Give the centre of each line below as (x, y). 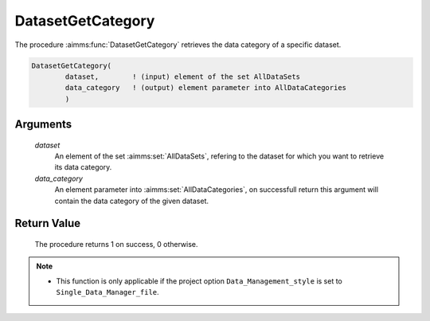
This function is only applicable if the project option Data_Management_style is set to (199, 281)
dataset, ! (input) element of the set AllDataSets (183, 76)
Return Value (48, 223)
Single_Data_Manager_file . (107, 292)
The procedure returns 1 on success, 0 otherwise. (116, 245)
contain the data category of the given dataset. (132, 201)
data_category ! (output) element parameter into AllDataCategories (205, 88)
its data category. (83, 167)
